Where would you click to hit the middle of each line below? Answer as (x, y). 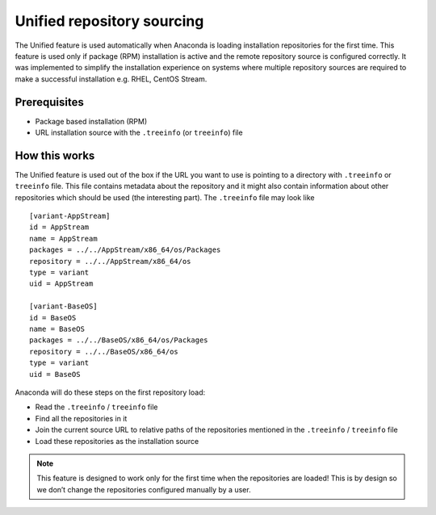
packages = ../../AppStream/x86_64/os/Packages (125, 250)
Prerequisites (49, 102)
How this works (55, 155)
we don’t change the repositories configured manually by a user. (144, 489)
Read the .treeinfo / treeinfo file (96, 407)
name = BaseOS (57, 329)
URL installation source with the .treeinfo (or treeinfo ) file (139, 132)
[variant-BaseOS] (63, 306)
